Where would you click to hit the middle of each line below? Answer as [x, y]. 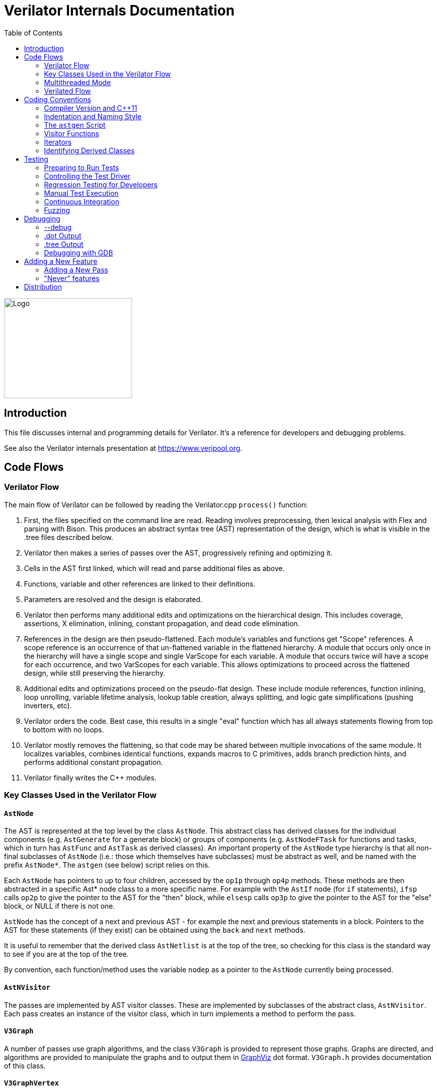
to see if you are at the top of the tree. [66, 954]
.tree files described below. [69, 537]
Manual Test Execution [81, 193]
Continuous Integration [82, 201]
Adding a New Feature [61, 261]
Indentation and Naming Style [93, 116]
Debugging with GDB [78, 252]
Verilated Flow [67, 91]
